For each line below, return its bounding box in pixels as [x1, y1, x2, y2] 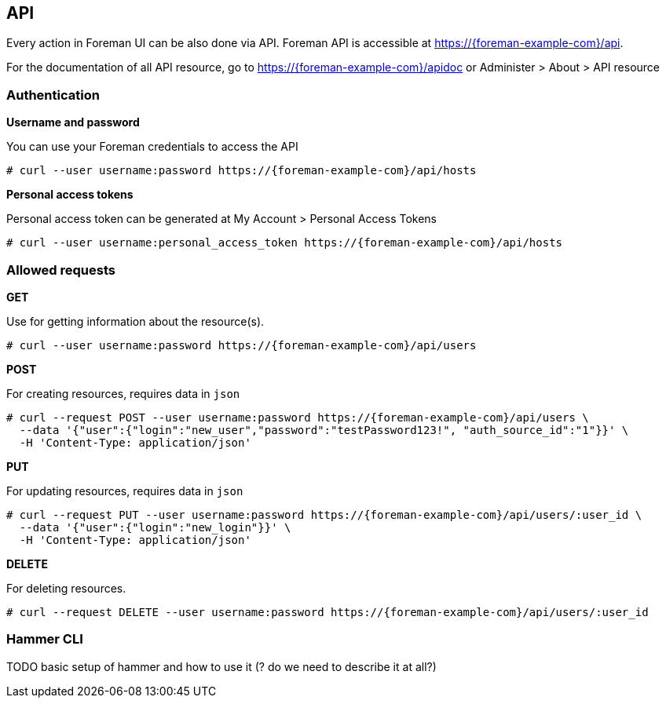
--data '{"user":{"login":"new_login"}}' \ [19, 520, 291, 534]
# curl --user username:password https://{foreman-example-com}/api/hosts [6, 164, 477, 177]
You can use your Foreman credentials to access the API [6, 140, 298, 154]
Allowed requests [6, 261, 115, 278]
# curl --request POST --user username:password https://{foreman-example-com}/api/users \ [6, 410, 589, 424]
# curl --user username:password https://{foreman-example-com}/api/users [6, 338, 477, 352]
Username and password [6, 115, 140, 129]
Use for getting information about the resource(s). [6, 314, 265, 328]
